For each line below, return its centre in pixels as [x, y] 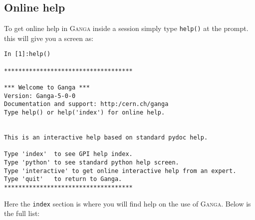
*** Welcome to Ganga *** [47, 88]
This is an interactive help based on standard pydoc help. [106, 138]
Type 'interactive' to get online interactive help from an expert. [120, 171]
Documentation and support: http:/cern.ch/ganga [86, 104]
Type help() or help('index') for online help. [85, 113]
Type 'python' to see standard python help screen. [92, 162]
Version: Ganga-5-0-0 [40, 96]
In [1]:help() [27, 54]
